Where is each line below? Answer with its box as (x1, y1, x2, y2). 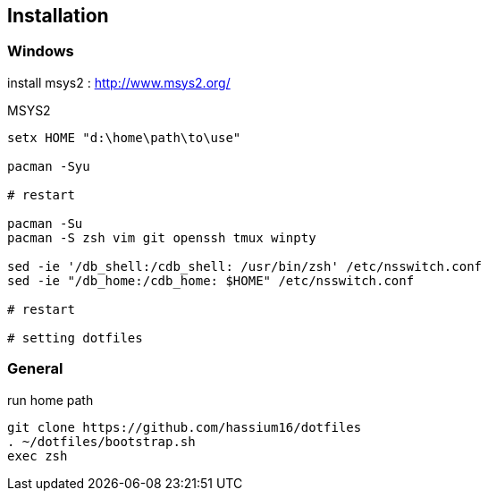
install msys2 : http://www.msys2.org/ (7, 74, 231, 90)
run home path (7, 392, 94, 408)
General (7, 359, 63, 378)
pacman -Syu (7, 158, 90, 173)
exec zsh (7, 448, 68, 463)
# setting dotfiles (7, 330, 143, 345)
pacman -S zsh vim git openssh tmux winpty (7, 230, 316, 245)
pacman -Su (7, 215, 83, 231)
